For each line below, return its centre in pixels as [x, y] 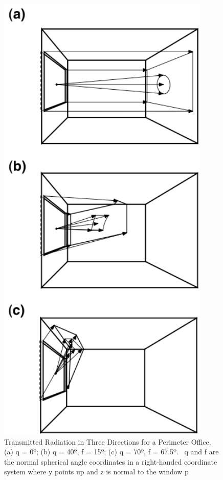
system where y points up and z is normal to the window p [96, 472]
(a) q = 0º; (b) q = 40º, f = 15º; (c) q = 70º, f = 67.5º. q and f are [111, 452]
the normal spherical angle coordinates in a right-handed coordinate [111, 461]
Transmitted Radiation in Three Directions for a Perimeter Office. [108, 441]
